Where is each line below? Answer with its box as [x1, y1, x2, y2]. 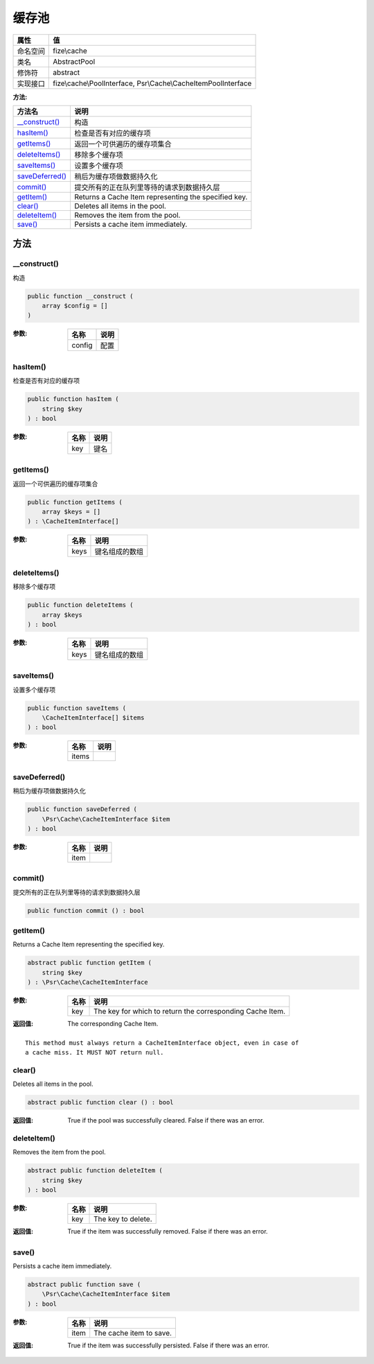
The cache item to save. [93, 1328, 172, 1338]
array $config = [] [42, 302, 109, 310]
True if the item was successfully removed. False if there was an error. [67, 1227, 268, 1235]
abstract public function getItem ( [27, 959, 152, 967]
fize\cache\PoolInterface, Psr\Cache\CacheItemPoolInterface [53, 78, 252, 88]
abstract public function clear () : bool [27, 1098, 174, 1107]
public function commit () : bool [27, 906, 145, 914]
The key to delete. [93, 1214, 152, 1224]
